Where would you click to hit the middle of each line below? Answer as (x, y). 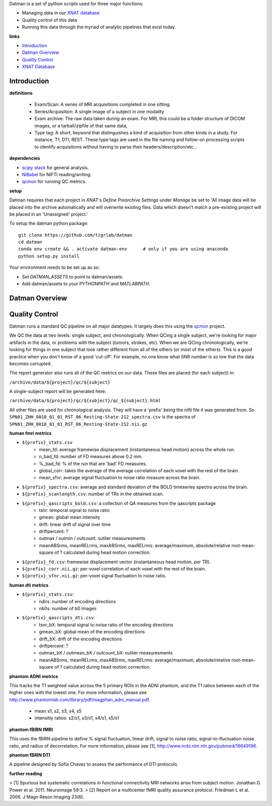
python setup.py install (49, 256)
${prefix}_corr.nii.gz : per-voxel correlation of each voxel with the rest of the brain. (114, 569)
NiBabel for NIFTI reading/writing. (57, 174)
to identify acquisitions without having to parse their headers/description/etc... (116, 146)
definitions (21, 93)
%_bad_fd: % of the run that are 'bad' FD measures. (93, 464)
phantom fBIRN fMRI (31, 729)
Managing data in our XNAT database (61, 13)
